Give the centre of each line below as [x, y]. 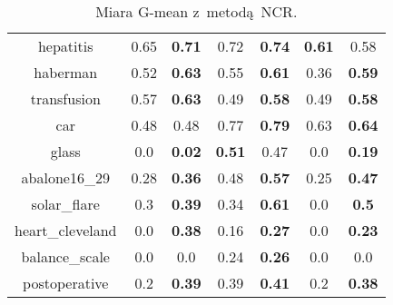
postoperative [66, 283]
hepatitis [65, 46]
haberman [66, 72]
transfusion [65, 98]
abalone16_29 [65, 177]
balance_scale [65, 256]
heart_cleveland [66, 230]
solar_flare [65, 204]
